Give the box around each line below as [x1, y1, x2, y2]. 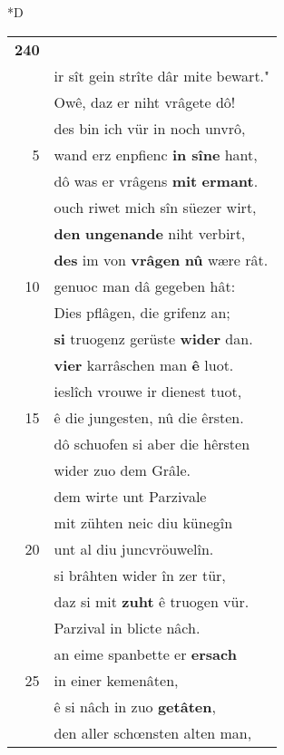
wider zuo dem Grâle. [54, 459, 191, 480]
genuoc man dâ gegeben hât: [54, 275, 236, 296]
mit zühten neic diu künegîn [54, 511, 233, 533]
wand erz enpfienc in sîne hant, [54, 143, 258, 165]
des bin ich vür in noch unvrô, [54, 117, 246, 139]
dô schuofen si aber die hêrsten [54, 432, 250, 454]
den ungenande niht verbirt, [54, 222, 246, 244]
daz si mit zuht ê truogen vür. [54, 590, 250, 612]
